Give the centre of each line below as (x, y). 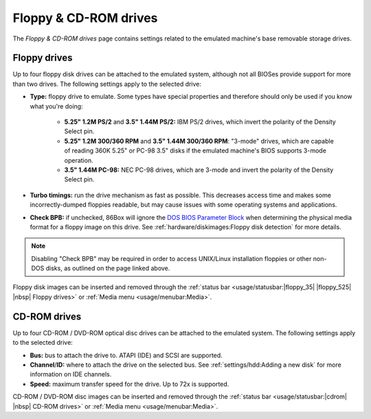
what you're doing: (56, 106)
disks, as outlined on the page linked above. (108, 269)
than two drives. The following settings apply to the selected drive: (107, 84)
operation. (79, 160)
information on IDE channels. (71, 374)
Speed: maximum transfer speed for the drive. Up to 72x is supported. (130, 384)
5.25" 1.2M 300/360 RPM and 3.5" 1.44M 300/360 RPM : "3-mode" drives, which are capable (199, 141)
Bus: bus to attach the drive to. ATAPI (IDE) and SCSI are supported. (126, 355)
